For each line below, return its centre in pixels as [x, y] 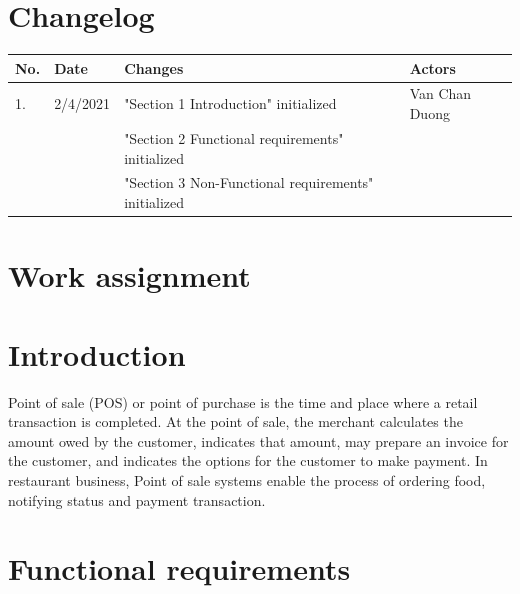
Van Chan [440, 93]
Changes [154, 67]
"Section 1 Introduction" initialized [230, 103]
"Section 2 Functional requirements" [234, 137]
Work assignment [129, 275]
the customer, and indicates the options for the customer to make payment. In [248, 460]
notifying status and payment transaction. [137, 499]
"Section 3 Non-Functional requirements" [249, 182]
